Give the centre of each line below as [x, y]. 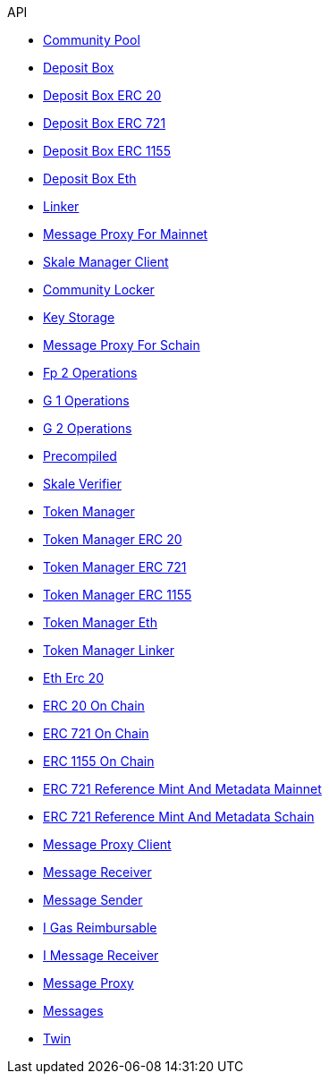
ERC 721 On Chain [96, 733]
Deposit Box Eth [90, 179]
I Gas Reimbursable [100, 928]
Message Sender [93, 900]
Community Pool [92, 40]
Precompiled [80, 456]
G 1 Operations [86, 400]
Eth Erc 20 [73, 678]
